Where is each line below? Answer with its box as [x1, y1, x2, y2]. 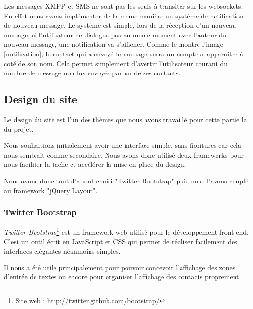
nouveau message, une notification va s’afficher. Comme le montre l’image [4, 39, 223, 49]
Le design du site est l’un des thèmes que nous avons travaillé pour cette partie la [4, 114, 247, 124]
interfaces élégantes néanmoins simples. [4, 246, 121, 256]
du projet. [4, 124, 34, 134]
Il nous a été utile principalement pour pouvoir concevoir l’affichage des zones [4, 262, 235, 272]
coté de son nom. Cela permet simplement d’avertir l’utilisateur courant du [4, 58, 228, 68]
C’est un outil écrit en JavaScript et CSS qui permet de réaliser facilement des [4, 236, 237, 246]
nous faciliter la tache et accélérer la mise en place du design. [4, 159, 186, 169]
